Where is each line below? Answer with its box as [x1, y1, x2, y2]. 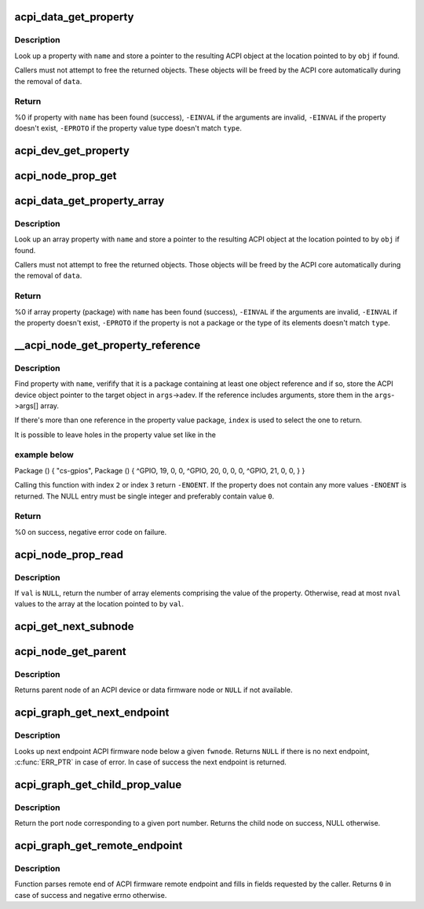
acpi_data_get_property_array [14, 193, 165, 208]
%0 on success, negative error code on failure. [14, 527, 167, 536]
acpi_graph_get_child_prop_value [14, 778, 182, 791]
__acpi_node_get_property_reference [14, 338, 201, 351]
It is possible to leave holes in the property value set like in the [14, 429, 216, 440]
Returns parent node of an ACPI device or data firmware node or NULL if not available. [14, 685, 293, 695]
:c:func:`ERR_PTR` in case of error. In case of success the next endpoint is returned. [14, 757, 287, 767]
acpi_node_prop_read [14, 547, 123, 561]
